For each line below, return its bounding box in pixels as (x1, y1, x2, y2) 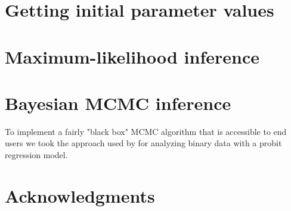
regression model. (5, 149, 68, 161)
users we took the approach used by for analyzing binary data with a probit (5, 137, 282, 149)
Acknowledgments (5, 183, 155, 207)
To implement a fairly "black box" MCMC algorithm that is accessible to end (5, 125, 287, 137)
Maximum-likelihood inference (5, 44, 260, 68)
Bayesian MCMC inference (5, 90, 231, 115)
